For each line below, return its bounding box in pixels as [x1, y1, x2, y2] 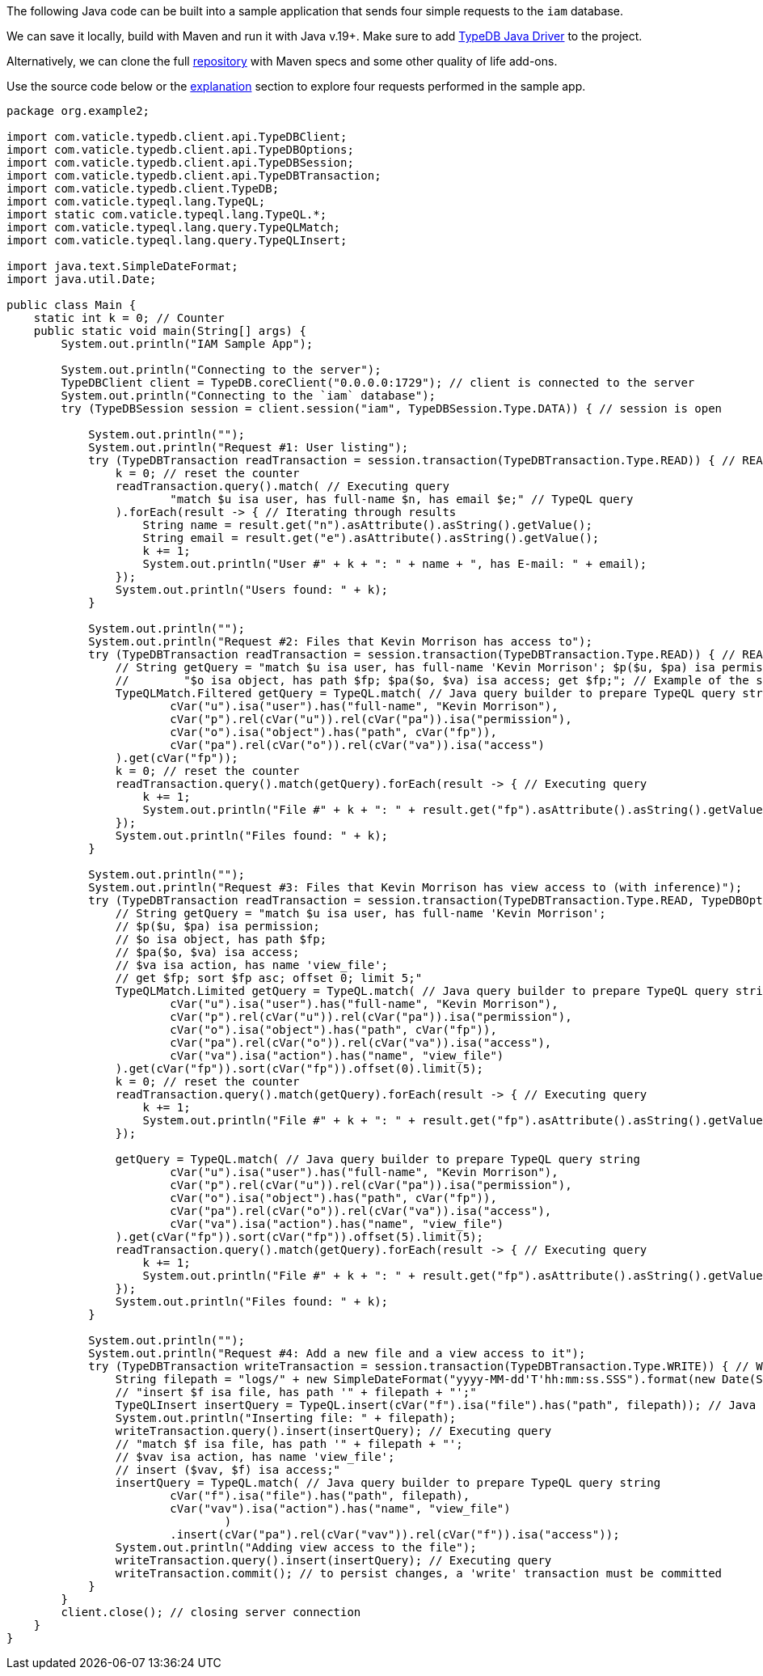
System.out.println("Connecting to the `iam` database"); [61, 389, 436, 402]
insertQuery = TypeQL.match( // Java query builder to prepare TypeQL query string [115, 1476, 661, 1489]
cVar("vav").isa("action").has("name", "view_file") [170, 1502, 511, 1515]
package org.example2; [6, 104, 150, 117]
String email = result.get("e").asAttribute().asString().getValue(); [142, 531, 600, 544]
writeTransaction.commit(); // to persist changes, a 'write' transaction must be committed [115, 1567, 723, 1580]
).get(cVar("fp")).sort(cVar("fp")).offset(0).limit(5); [115, 1062, 484, 1075]
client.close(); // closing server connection [61, 1606, 361, 1619]
